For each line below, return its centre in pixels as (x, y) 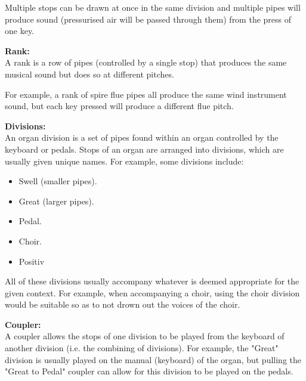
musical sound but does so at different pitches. (89, 74)
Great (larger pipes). (56, 201)
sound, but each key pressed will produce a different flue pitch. (119, 106)
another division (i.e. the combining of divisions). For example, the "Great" (142, 348)
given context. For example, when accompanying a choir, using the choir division (152, 292)
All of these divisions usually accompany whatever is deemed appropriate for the (152, 281)
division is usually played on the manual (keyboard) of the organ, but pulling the (153, 359)
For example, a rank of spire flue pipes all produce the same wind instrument (146, 94)
